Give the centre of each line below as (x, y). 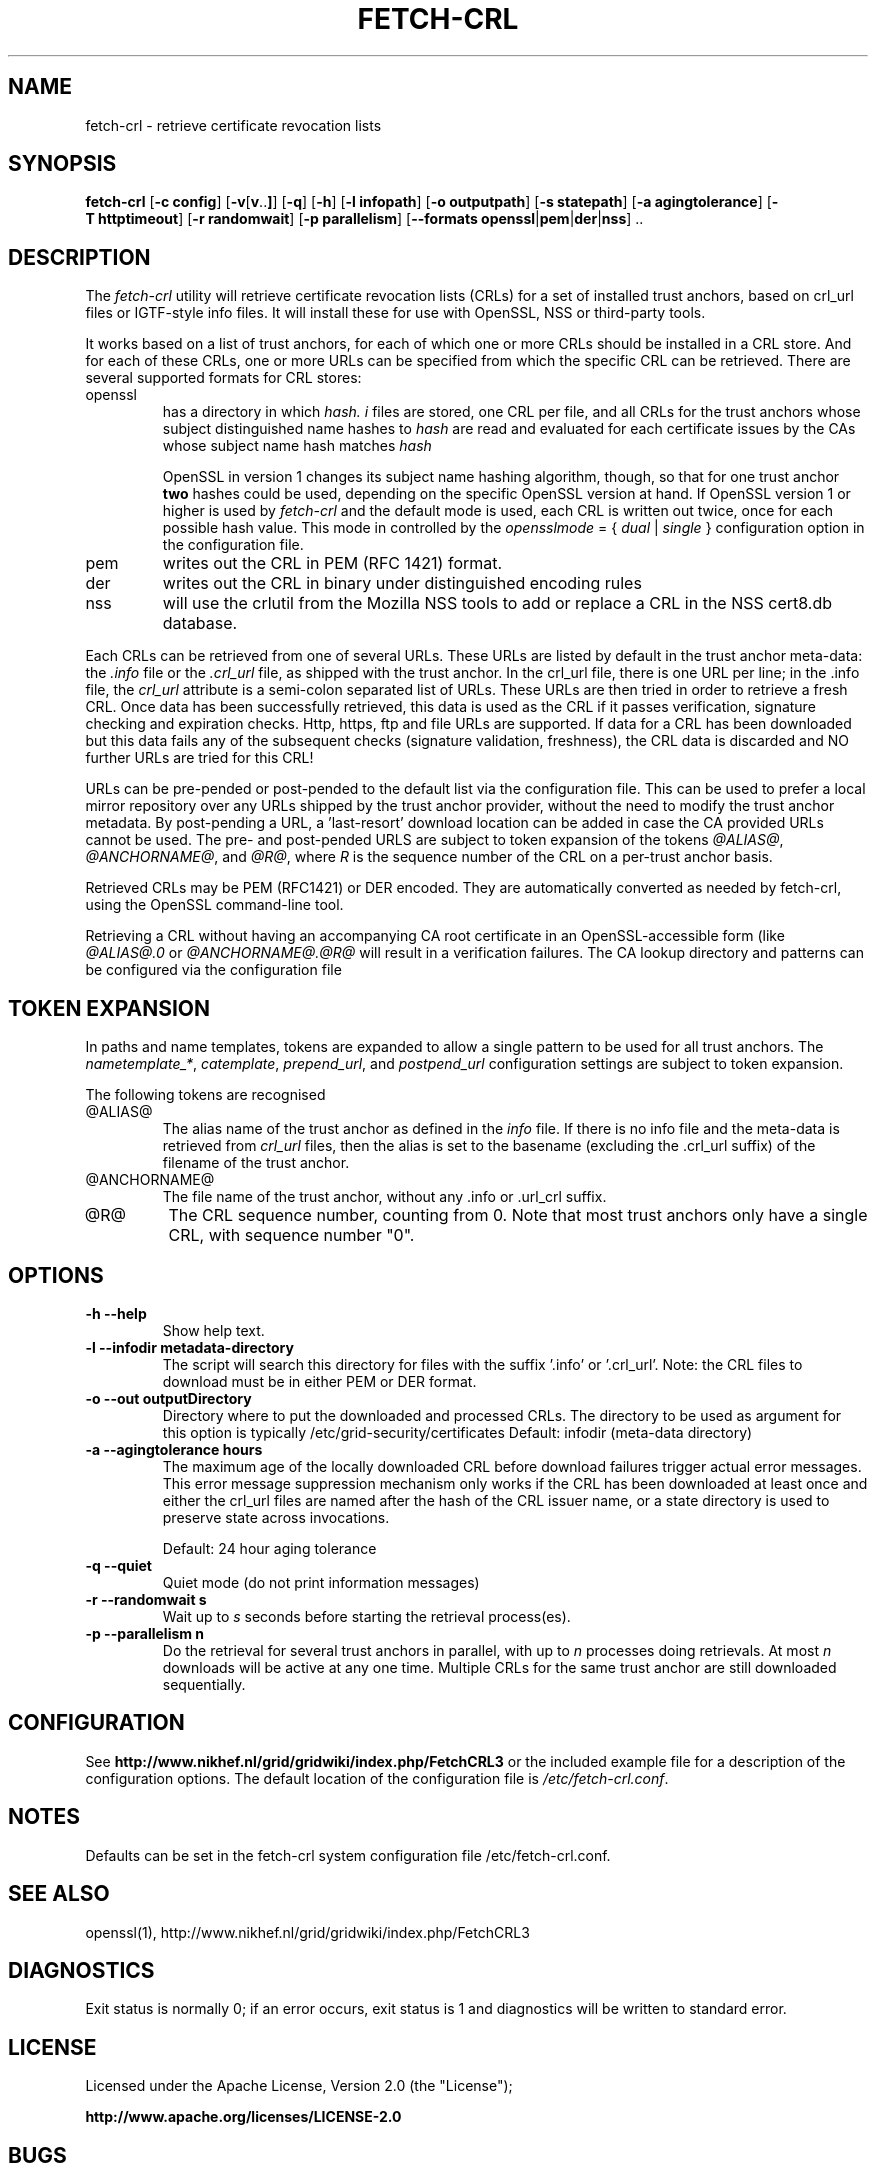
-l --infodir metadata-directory (189, 1347)
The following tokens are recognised (205, 1095)
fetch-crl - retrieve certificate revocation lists (233, 125)
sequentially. (204, 1684)
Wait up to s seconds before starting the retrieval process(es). (366, 1616)
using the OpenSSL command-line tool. (214, 905)
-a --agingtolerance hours (174, 1449)
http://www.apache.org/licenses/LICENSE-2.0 (243, 2117)
